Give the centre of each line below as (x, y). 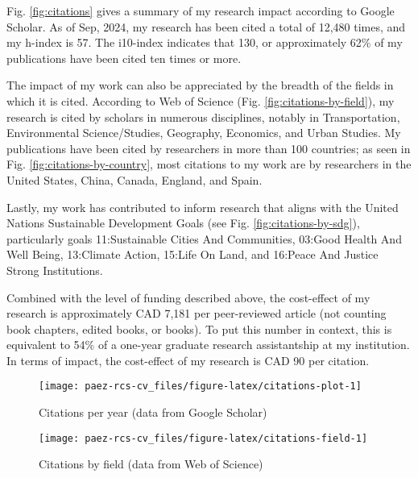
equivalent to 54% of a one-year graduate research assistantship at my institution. (208, 345)
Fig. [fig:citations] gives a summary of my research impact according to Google (201, 10)
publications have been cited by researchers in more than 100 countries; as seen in (209, 148)
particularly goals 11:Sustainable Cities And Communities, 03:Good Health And (204, 238)
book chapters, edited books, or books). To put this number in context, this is (199, 328)
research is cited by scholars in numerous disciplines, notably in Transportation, (203, 116)
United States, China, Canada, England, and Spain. (135, 179)
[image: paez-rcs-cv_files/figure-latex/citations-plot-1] (200, 387)
